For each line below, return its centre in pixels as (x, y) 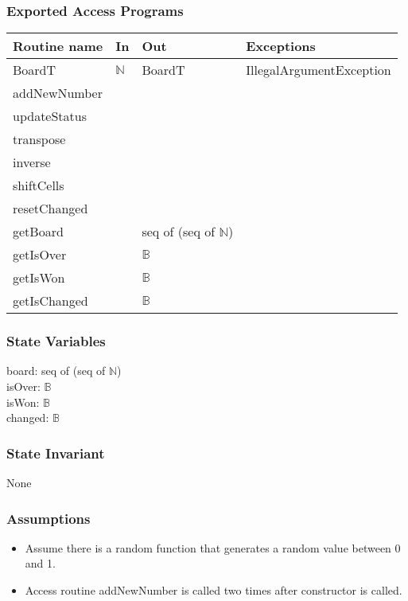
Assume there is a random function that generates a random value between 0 (213, 547)
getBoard (38, 232)
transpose (39, 139)
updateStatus (50, 116)
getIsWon (39, 278)
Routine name (58, 46)
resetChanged (51, 209)
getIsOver (40, 255)
